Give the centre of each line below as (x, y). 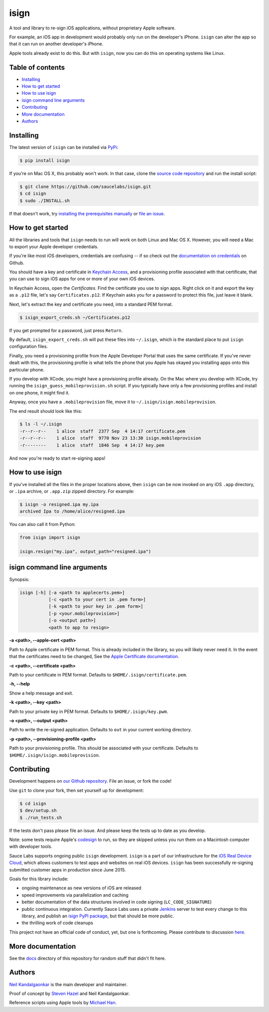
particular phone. (27, 369)
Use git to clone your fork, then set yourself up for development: (76, 790)
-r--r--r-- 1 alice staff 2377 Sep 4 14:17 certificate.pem (102, 431)
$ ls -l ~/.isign (41, 424)
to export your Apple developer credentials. (54, 246)
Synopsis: (19, 579)
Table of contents (37, 67)
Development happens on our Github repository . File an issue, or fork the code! (90, 781)
